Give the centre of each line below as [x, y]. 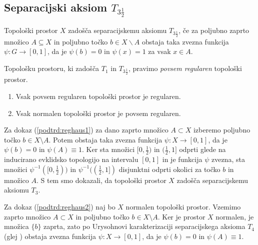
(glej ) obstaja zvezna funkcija [50, 236]
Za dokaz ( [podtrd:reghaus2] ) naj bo [60, 207]
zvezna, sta [228, 159]
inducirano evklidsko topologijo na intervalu [71, 159]
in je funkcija [182, 159]
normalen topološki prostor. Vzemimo [183, 207]
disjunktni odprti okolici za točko [169, 169]
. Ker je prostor [181, 216]
